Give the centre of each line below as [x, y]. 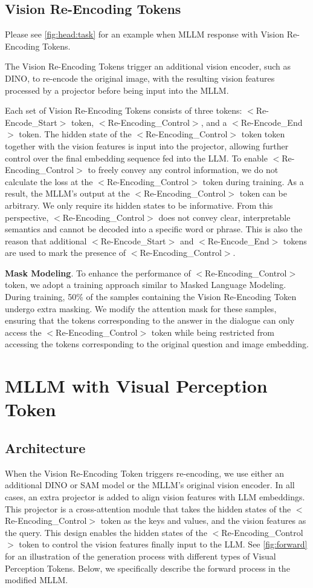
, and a [214, 122]
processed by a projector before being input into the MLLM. [117, 90]
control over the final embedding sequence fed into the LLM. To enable [136, 158]
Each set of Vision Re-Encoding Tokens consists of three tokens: [124, 110]
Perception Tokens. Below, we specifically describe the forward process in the [147, 568]
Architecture [45, 448]
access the [23, 332]
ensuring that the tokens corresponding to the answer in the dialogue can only [150, 320]
